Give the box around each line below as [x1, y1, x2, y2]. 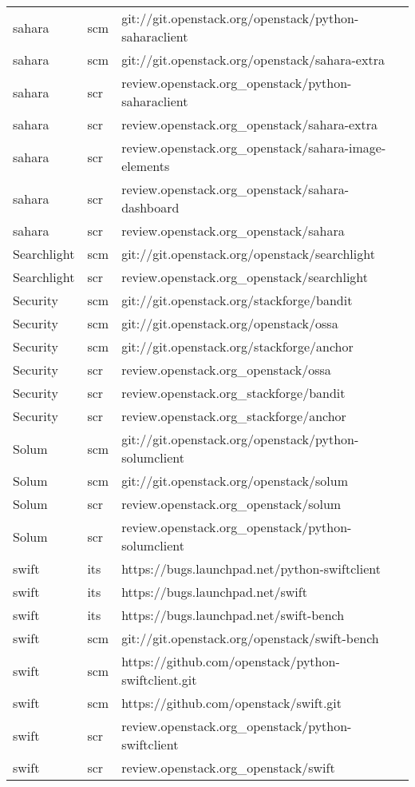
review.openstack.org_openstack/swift [121, 758, 335, 777]
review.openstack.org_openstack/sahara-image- [121, 138, 386, 157]
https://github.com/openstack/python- [121, 652, 340, 670]
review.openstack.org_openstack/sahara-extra [121, 115, 378, 133]
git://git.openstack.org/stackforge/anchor [121, 337, 354, 356]
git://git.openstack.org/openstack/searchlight [121, 244, 375, 263]
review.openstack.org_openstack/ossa [121, 360, 331, 379]
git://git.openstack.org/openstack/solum [121, 471, 349, 490]
